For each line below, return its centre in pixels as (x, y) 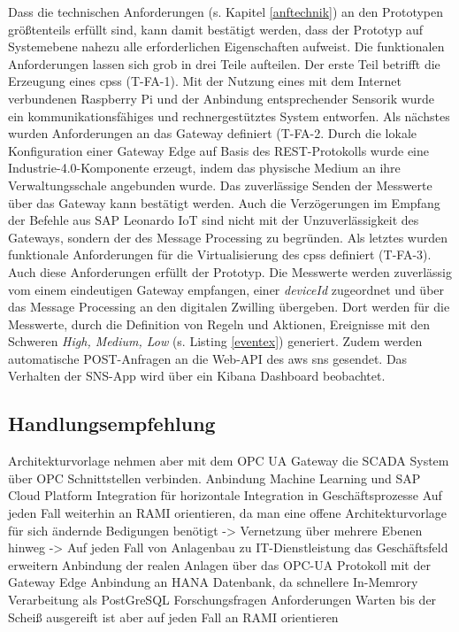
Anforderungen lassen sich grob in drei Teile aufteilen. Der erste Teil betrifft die (224, 63)
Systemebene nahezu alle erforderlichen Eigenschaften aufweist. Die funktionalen (226, 46)
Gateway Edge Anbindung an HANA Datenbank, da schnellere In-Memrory (213, 582)
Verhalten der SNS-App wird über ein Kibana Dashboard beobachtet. (197, 376)
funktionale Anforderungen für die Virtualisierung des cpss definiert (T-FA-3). (220, 254)
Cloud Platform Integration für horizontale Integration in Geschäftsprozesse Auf (225, 495)
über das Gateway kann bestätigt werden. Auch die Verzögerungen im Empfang (224, 202)
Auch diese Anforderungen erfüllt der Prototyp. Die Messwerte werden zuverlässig (230, 271)
